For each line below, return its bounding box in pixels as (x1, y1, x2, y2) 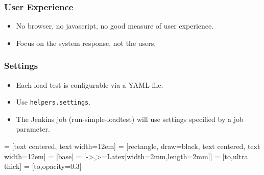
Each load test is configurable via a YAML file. (16, 79, 163, 90)
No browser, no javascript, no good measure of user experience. (16, 20, 214, 31)
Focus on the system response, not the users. (16, 37, 156, 48)
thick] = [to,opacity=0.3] (4, 161, 82, 171)
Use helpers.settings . (16, 96, 91, 107)
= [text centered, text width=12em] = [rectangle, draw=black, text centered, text (4, 141, 260, 152)
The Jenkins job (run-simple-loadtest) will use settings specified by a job (16, 113, 244, 124)
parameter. (16, 123, 50, 134)
